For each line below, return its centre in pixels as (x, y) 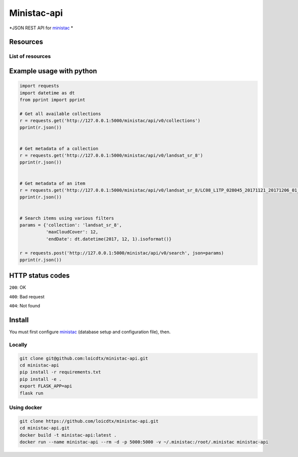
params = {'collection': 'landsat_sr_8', (71, 225)
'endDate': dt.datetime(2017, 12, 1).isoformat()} (109, 239)
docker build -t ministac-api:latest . (68, 435)
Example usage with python (53, 71)
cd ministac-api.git (44, 428)
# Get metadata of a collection (59, 148)
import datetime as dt (47, 93)
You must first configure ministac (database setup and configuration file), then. (90, 332)
